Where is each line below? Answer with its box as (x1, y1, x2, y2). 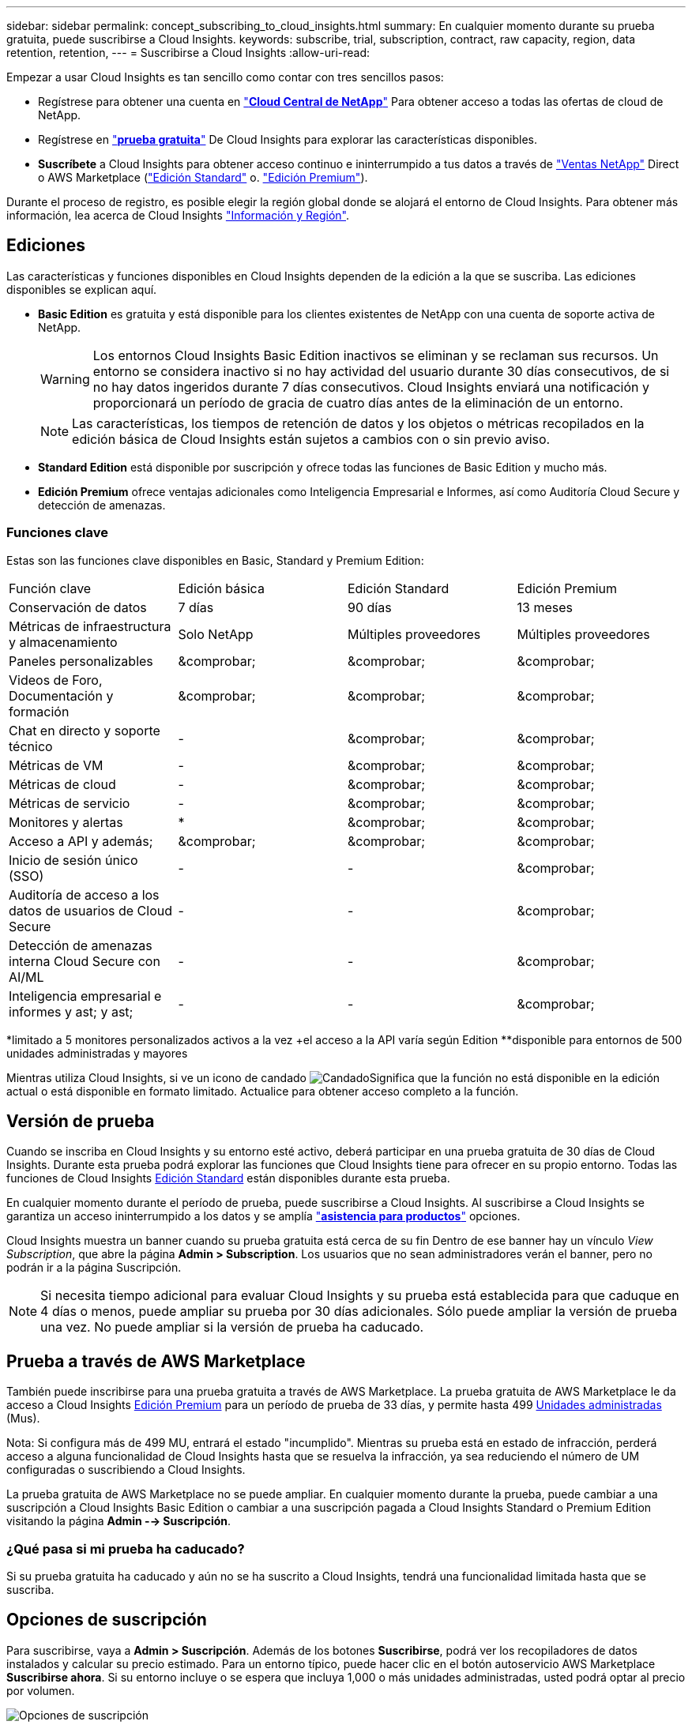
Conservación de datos (9, 599, 147, 615)
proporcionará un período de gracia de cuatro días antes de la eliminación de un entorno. (92, 394, 623, 411)
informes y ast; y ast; (9, 1003, 134, 1020)
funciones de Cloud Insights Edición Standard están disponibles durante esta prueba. (6, 1171, 450, 1186)
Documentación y (9, 687, 114, 704)
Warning (40, 370, 90, 387)
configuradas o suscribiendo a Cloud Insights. (6, 1463, 246, 1477)
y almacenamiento (9, 633, 118, 650)
